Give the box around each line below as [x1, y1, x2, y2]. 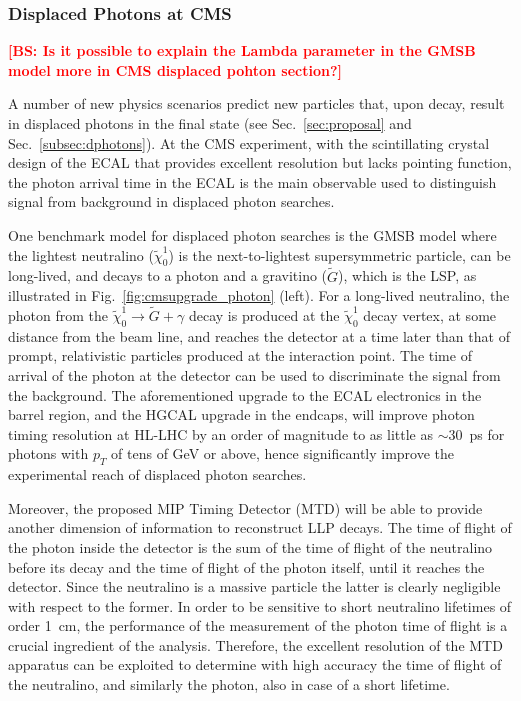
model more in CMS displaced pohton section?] [8, 59, 342, 80]
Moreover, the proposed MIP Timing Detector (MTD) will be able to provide [8, 497, 483, 518]
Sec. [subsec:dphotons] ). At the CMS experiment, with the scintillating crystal [8, 132, 490, 153]
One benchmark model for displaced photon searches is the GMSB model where [8, 224, 497, 245]
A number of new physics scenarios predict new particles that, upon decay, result [8, 93, 505, 114]
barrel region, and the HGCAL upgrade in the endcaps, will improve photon [8, 404, 475, 425]
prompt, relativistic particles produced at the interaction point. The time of [8, 345, 472, 366]
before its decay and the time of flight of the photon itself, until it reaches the [8, 556, 485, 577]
